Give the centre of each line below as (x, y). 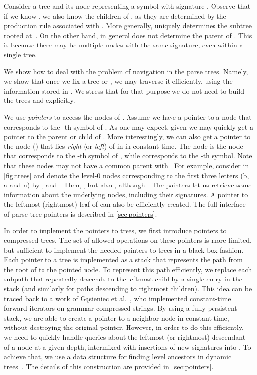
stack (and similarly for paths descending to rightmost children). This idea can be (128, 289)
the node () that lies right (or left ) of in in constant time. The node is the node (124, 146)
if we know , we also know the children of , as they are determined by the (115, 16)
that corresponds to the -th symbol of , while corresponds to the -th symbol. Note (128, 156)
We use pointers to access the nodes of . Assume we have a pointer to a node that (128, 117)
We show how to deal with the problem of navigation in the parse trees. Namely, (126, 71)
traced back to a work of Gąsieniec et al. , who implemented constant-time (118, 298)
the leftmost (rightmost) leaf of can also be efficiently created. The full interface (125, 204)
